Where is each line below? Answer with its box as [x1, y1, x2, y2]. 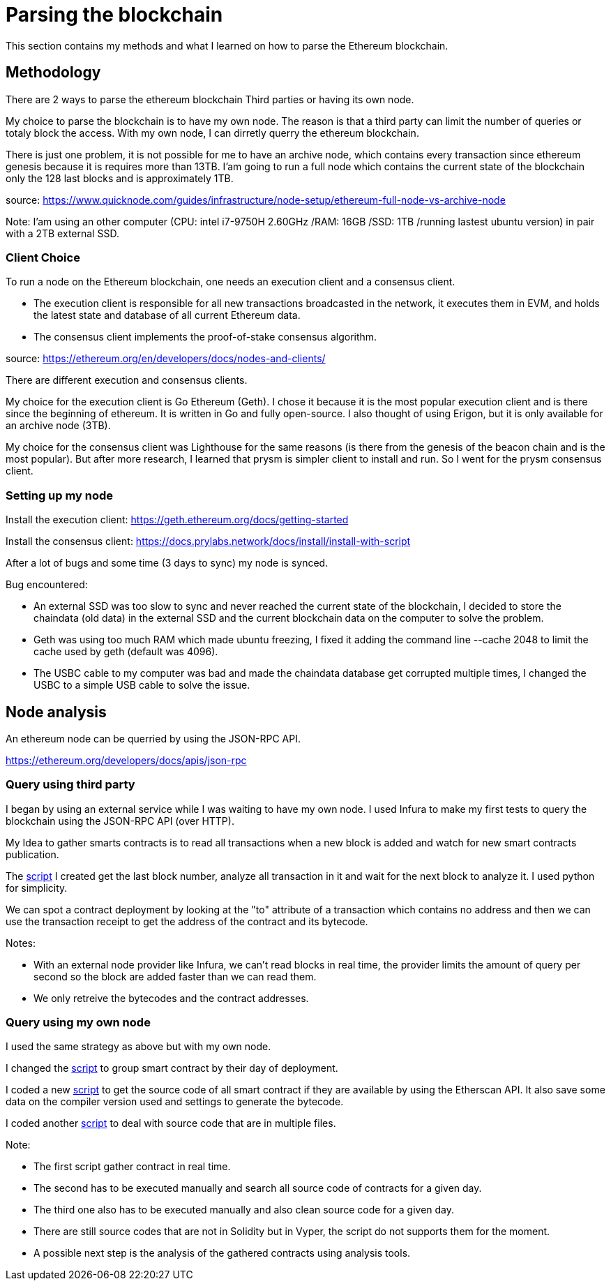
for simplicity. [6, 881, 68, 894]
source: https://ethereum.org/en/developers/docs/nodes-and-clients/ [6, 352, 326, 365]
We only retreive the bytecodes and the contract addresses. [33, 992, 309, 1004]
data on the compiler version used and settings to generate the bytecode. [6, 1096, 344, 1108]
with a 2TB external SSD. [6, 227, 119, 239]
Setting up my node [6, 488, 114, 502]
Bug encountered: [6, 578, 88, 591]
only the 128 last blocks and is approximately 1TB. [6, 172, 234, 184]
